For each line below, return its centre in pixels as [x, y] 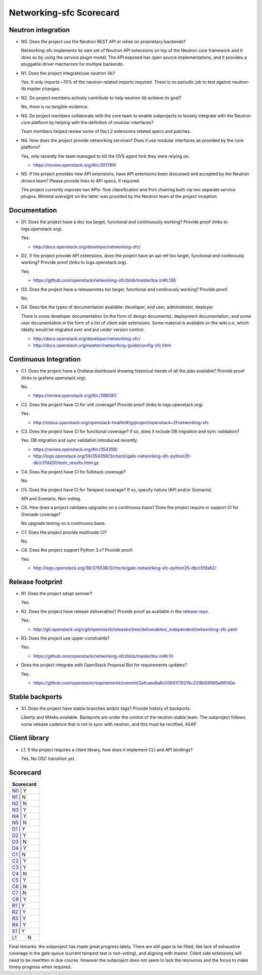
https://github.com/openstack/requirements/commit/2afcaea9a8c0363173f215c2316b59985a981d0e [134, 683]
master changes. [44, 89]
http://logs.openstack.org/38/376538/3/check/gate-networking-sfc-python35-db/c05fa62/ [125, 568]
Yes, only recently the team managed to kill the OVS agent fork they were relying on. [106, 156]
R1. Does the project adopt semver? [57, 594]
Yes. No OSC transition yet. [48, 758]
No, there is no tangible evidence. [55, 107]
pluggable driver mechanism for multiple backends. [73, 64]
